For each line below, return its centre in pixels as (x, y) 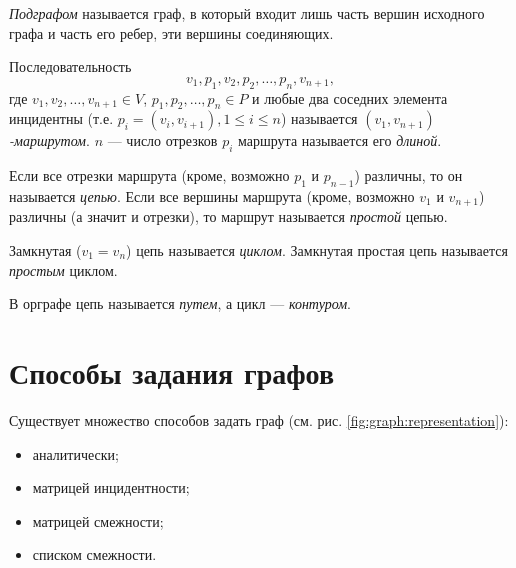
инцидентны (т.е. (61, 118)
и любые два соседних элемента (350, 97)
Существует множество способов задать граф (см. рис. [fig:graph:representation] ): (259, 419)
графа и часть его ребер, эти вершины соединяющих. (171, 32)
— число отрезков (162, 140)
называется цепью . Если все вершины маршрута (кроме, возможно (212, 195)
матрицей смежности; (98, 520)
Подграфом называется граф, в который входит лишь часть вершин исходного (247, 13)
